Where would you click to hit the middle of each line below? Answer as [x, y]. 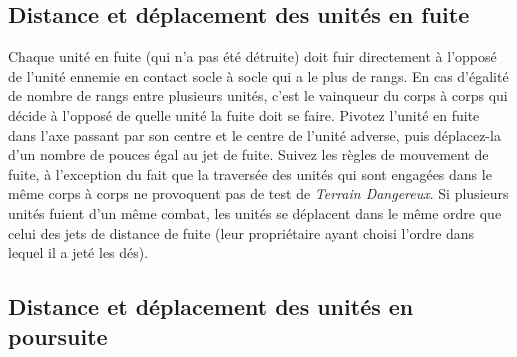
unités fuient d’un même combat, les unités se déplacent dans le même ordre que [255, 212]
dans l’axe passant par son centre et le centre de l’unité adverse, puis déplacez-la [254, 134]
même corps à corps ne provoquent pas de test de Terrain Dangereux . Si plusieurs [258, 193]
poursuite [58, 335]
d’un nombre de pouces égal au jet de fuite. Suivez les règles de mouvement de [248, 154]
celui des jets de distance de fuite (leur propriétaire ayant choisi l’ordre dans [241, 232]
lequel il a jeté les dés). [78, 252]
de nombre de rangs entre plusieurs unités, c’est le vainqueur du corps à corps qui [258, 95]
